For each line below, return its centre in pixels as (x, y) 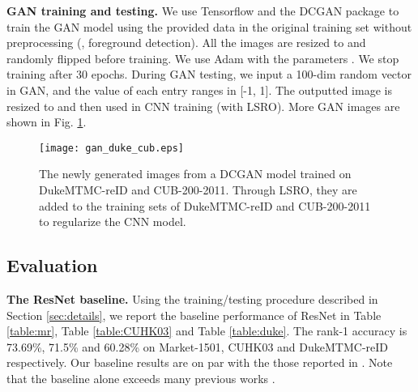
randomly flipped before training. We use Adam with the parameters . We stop (203, 58)
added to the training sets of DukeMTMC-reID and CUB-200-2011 (205, 205)
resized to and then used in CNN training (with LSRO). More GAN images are (203, 106)
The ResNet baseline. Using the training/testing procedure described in (192, 298)
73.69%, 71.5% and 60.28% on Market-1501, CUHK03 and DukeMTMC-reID (198, 346)
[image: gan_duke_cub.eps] (111, 148)
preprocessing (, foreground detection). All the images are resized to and (186, 43)
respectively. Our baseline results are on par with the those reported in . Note (200, 362)
